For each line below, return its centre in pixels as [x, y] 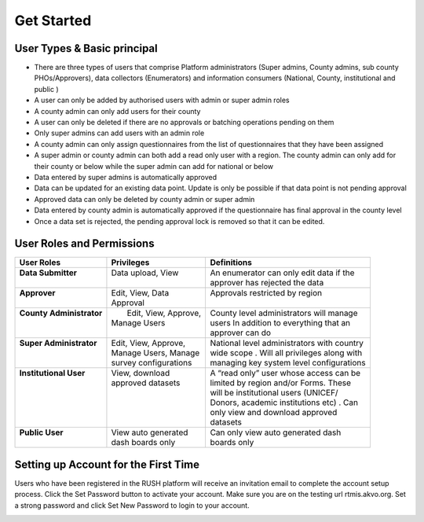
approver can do [240, 333]
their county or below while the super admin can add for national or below [154, 166]
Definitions [231, 263]
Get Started [53, 20]
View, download [141, 373]
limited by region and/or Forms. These [281, 383]
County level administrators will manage [284, 313]
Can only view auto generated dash [276, 432]
